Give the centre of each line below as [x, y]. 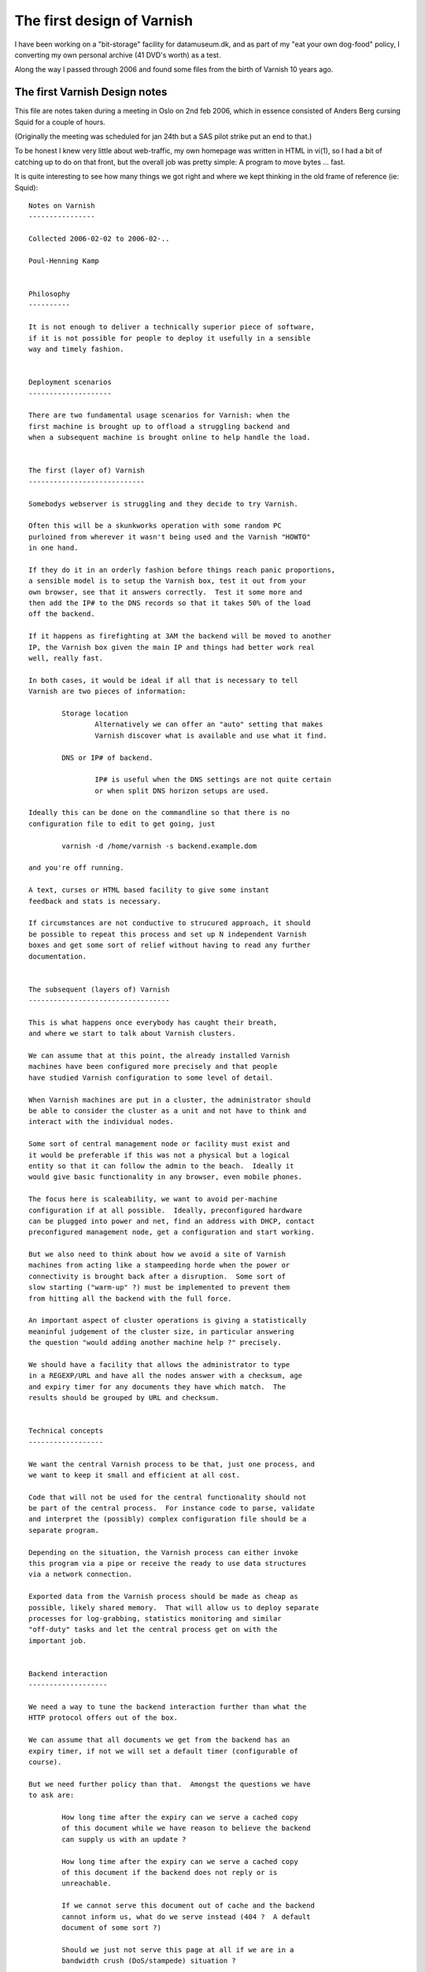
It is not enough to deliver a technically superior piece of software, [172, 327]
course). [45, 1762]
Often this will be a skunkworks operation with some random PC [155, 526]
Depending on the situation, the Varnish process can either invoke [163, 1552]
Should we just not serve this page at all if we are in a [178, 1950]
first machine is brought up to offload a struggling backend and [159, 426]
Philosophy [50, 294]
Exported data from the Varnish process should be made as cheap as [163, 1597]
